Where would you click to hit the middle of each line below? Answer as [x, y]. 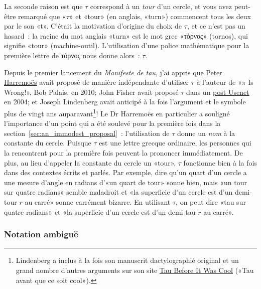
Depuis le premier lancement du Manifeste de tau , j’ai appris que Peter [113, 72]
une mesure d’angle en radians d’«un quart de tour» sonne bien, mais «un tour [125, 182]
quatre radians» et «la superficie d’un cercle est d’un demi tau [100, 211]
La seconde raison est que [43, 6]
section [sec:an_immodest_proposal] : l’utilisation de [87, 133]
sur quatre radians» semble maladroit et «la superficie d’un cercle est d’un [118, 192]
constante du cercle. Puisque [48, 143]
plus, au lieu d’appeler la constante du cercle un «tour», [90, 162]
